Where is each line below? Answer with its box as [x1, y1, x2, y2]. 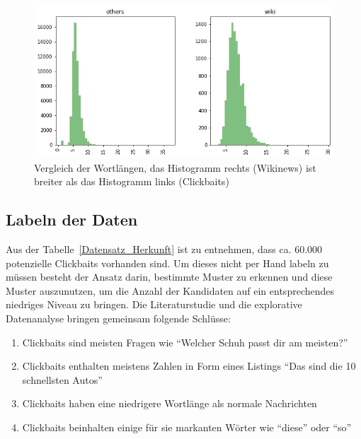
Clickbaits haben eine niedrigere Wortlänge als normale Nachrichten [22, 396, 317, 411]
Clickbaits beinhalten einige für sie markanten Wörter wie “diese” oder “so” [22, 419, 352, 434]
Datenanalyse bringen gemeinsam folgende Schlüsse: [6, 310, 231, 325]
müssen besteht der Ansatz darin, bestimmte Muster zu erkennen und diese [6, 269, 333, 284]
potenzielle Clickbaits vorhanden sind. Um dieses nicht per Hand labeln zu [6, 255, 329, 270]
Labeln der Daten [6, 209, 138, 230]
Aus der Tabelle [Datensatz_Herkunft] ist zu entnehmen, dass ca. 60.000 [6, 242, 323, 256]
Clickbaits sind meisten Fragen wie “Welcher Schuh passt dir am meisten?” [22, 334, 348, 349]
